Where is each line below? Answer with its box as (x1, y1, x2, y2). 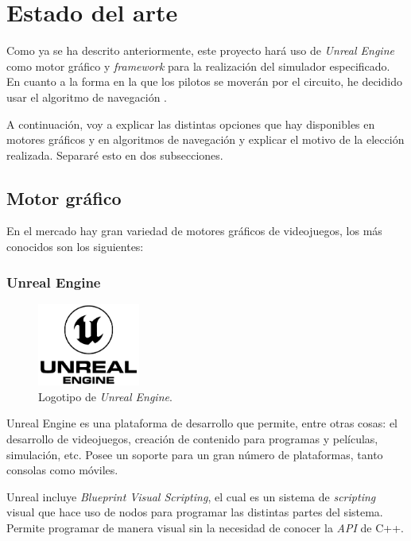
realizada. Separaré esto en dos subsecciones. (6, 146, 223, 163)
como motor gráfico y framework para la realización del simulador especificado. (6, 57, 390, 74)
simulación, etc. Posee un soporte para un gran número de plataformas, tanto (6, 446, 383, 462)
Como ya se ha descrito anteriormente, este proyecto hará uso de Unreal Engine (6, 42, 394, 59)
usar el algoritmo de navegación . (6, 88, 167, 105)
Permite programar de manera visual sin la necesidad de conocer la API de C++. (6, 520, 404, 536)
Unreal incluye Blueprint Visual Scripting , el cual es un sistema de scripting (6, 488, 376, 504)
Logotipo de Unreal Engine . (38, 388, 173, 404)
